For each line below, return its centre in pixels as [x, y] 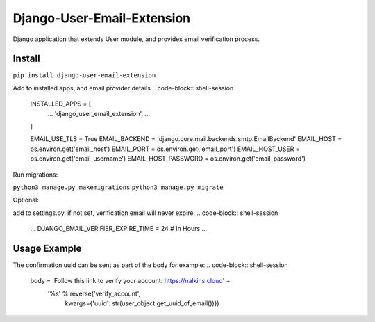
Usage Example [47, 248]
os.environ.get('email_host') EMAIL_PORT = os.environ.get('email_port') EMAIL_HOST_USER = [165, 149]
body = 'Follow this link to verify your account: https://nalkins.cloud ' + [130, 281]
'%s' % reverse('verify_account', [94, 293]
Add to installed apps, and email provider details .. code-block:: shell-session [123, 88]
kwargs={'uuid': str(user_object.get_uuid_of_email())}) [142, 303]
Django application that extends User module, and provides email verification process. [136, 39]
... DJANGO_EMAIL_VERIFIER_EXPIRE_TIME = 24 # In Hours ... [119, 229]
